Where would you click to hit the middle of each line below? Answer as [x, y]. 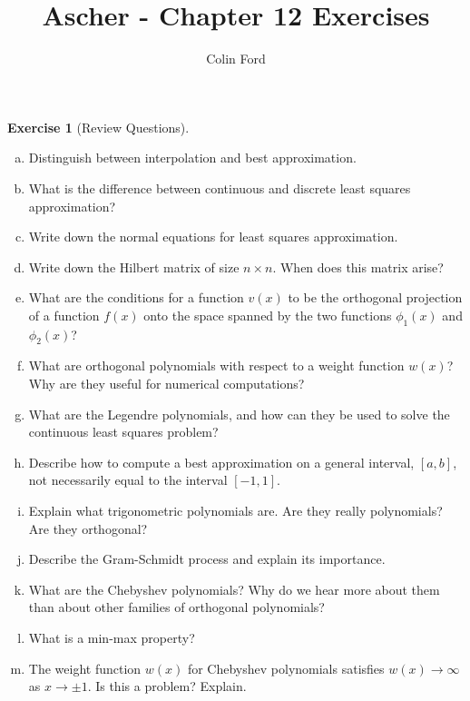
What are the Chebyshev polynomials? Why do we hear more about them [234, 589]
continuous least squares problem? [123, 432]
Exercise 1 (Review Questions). [98, 127]
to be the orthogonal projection [375, 297]
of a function [64, 315]
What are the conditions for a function [136, 297]
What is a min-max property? [112, 637]
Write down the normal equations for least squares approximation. [213, 237]
